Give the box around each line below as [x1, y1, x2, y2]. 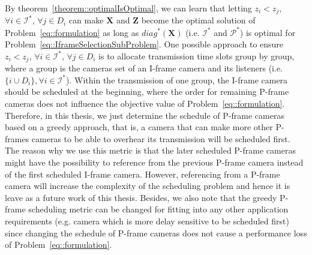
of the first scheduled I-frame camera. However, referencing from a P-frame [5, 167, 280, 180]
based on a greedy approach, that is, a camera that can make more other [5, 121, 273, 133]
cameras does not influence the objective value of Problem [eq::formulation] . [5, 97, 285, 109]
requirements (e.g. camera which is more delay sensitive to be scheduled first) [5, 214, 289, 227]
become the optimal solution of [141, 14, 256, 26]
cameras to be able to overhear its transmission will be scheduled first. [31, 132, 290, 145]
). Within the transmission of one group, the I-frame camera [66, 73, 288, 86]
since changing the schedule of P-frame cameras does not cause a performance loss [5, 226, 307, 239]
